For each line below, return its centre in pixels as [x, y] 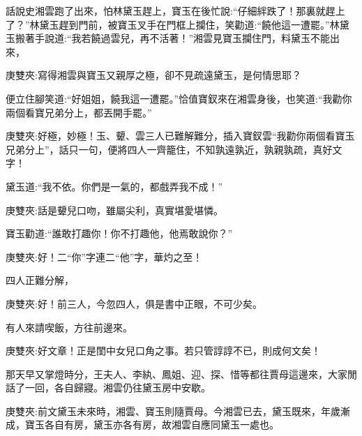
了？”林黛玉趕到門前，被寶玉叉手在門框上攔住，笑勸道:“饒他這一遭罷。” [168, 24]
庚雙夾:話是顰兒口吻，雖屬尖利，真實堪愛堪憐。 [114, 210]
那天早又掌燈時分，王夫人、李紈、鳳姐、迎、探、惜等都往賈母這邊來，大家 [176, 374]
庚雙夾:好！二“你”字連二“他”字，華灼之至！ [104, 256]
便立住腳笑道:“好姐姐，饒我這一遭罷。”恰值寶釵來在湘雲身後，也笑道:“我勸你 [179, 98]
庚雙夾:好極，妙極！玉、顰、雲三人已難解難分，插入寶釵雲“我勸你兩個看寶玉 [180, 136]
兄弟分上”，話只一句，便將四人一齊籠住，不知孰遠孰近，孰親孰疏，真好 [169, 149]
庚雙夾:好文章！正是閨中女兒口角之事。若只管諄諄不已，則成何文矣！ [163, 351]
